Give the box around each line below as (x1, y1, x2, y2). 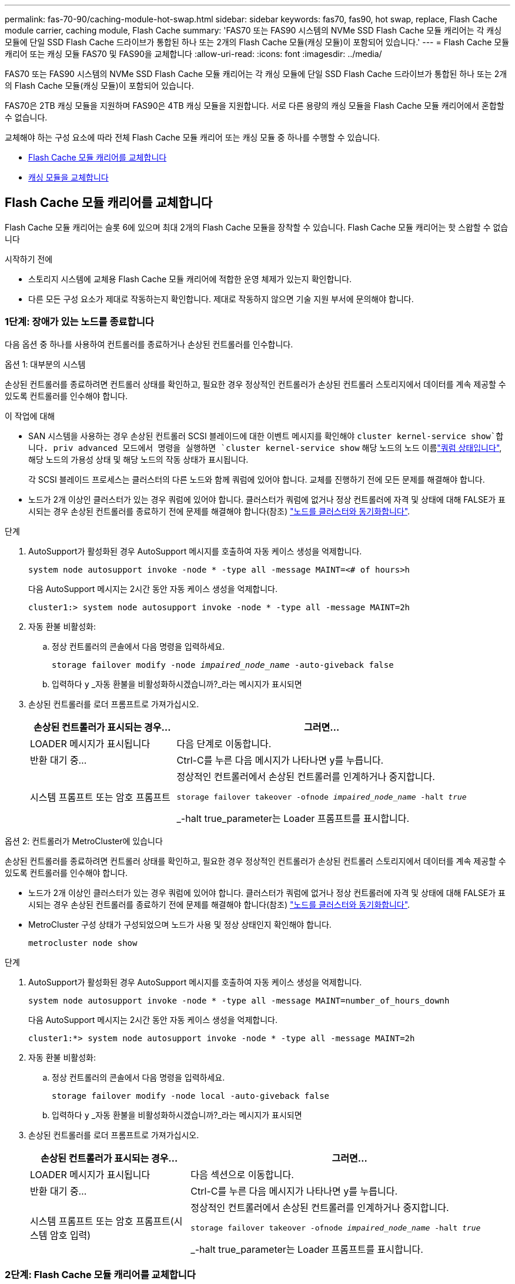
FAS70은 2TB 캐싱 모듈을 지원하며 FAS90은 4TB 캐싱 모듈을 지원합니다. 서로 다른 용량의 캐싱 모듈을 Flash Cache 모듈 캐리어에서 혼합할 (5, 101, 504, 111)
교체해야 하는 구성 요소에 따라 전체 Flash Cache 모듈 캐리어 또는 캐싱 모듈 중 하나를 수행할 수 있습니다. (5, 132, 380, 142)
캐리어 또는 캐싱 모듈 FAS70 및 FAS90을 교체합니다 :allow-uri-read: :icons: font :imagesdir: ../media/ (5, 49, 382, 59)
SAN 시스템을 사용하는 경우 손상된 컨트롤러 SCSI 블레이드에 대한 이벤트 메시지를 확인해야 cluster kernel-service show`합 (28, 430, 504, 441)
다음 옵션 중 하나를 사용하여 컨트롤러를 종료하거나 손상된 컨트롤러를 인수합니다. (5, 339, 293, 349)
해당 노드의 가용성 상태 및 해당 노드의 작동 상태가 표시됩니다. (28, 454, 249, 464)
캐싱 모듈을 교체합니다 (28, 172, 109, 182)
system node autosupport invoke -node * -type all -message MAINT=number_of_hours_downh (28, 995, 450, 1005)
